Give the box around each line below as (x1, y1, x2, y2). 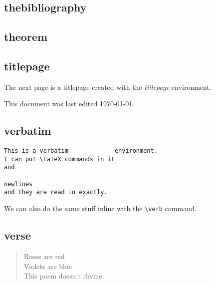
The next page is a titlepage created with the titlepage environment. (4, 81, 212, 92)
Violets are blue (23, 261, 72, 271)
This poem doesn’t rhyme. (23, 271, 104, 281)
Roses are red (23, 251, 65, 261)
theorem (4, 29, 48, 44)
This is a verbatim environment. (4, 147, 158, 155)
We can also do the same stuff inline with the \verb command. (4, 203, 197, 214)
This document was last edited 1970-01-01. (4, 98, 135, 109)
